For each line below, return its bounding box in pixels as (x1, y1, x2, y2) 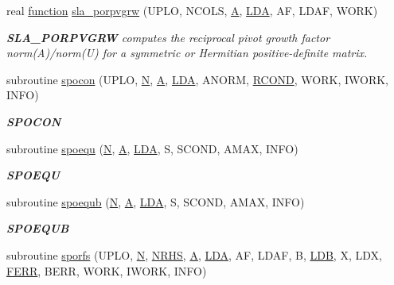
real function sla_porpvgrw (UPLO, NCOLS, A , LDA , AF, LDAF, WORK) (6, 2, 378, 18)
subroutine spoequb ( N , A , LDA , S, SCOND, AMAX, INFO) (6, 193, 305, 210)
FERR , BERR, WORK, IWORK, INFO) (6, 262, 207, 279)
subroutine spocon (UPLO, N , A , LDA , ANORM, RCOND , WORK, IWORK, (6, 71, 388, 87)
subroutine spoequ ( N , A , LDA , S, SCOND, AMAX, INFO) (6, 140, 298, 156)
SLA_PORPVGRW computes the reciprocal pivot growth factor (6, 29, 330, 45)
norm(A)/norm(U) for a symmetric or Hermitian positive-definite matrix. (6, 44, 368, 61)
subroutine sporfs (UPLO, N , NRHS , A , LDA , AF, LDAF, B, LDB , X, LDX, (6, 246, 382, 263)
